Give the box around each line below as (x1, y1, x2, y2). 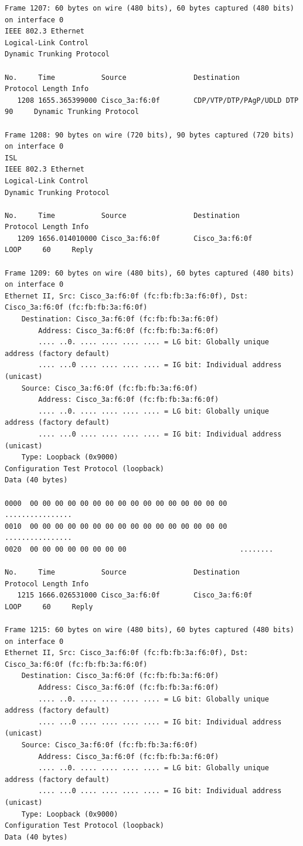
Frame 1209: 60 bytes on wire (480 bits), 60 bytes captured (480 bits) (5, 268, 294, 277)
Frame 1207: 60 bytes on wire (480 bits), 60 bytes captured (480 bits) (5, 4, 294, 12)
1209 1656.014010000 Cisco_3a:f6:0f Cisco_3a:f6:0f (17, 234, 253, 243)
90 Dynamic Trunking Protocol (5, 108, 139, 116)
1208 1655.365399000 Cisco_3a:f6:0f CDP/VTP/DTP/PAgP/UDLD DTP (17, 96, 299, 105)
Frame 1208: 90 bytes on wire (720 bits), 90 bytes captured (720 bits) (5, 130, 294, 139)
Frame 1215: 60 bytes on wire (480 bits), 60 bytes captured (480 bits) (5, 626, 294, 634)
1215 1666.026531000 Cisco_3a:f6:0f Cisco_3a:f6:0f (17, 591, 253, 600)
